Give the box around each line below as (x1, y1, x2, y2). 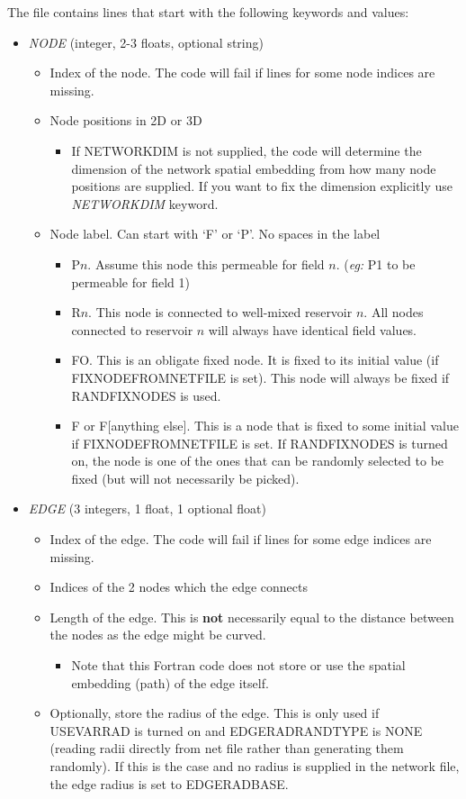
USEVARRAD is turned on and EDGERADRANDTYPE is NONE (49, 721, 423, 740)
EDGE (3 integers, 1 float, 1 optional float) (28, 499, 266, 518)
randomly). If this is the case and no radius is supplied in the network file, (49, 757, 460, 775)
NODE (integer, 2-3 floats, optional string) (28, 32, 264, 51)
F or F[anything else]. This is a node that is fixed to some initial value (71, 416, 459, 435)
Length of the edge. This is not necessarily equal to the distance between (49, 607, 454, 626)
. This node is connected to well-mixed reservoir (88, 303, 353, 322)
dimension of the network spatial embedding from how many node (71, 159, 436, 177)
